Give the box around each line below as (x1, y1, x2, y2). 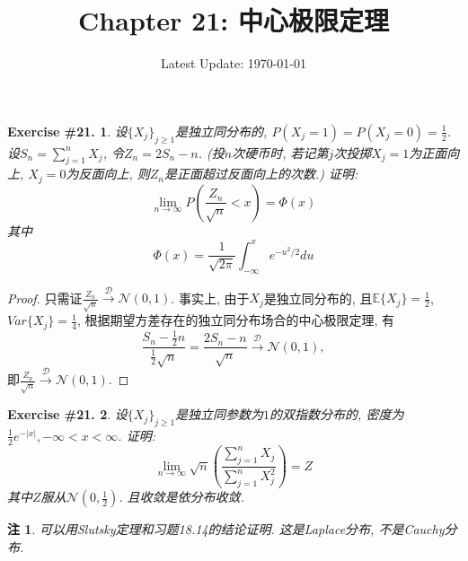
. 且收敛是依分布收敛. (119, 487, 244, 506)
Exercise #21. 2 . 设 (7, 405, 128, 424)
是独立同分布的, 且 (263, 288, 373, 307)
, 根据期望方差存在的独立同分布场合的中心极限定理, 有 (76, 311, 394, 329)
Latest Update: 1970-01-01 (160, 54, 307, 73)
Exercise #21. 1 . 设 (7, 121, 128, 140)
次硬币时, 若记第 (232, 143, 329, 162)
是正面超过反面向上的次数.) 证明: (163, 164, 358, 183)
